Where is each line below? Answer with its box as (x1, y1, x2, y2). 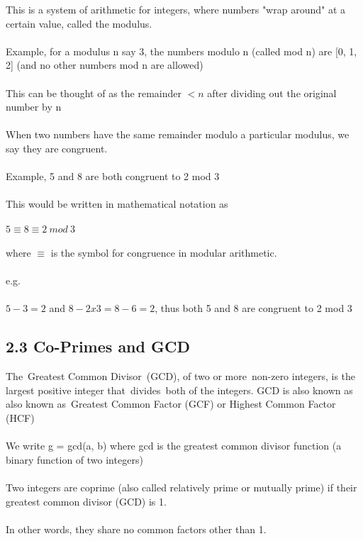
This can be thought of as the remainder (6, 85, 181, 100)
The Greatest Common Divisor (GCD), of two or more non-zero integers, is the (6, 369, 356, 384)
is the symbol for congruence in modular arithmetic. (50, 245, 277, 260)
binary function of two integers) (6, 452, 143, 467)
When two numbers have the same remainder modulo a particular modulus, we (6, 127, 350, 142)
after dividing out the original (207, 85, 337, 100)
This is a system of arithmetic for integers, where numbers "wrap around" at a (6, 2, 346, 16)
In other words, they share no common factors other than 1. (6, 521, 267, 536)
